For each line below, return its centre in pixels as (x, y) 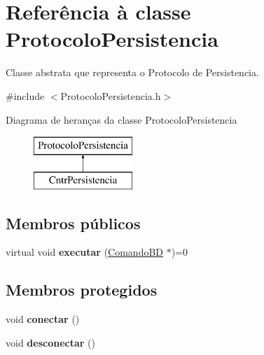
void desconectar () (50, 342)
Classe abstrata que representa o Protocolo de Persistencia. (132, 72)
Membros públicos (73, 223)
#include (25, 95)
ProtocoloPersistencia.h (111, 95)
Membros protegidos (82, 290)
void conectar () (43, 319)
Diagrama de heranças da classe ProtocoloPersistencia (121, 119)
